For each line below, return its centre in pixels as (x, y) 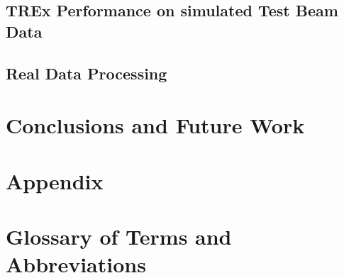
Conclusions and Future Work (155, 125)
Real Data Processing (87, 73)
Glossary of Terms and (119, 236)
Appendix (55, 180)
